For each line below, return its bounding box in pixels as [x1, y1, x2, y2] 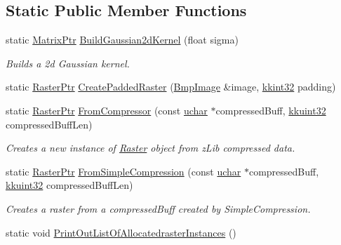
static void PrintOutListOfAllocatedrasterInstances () [6, 225, 236, 239]
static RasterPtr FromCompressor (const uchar [6, 102, 208, 117]
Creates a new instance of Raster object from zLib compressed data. [6, 140, 295, 155]
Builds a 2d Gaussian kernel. [6, 55, 130, 70]
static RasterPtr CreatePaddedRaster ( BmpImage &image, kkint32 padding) [6, 79, 336, 94]
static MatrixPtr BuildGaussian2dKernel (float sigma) [6, 32, 239, 47]
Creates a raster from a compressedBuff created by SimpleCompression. [6, 201, 311, 216]
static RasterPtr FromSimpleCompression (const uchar [6, 164, 241, 178]
